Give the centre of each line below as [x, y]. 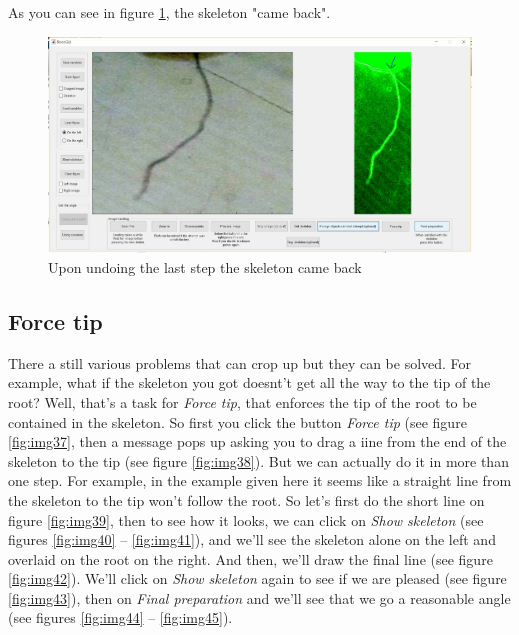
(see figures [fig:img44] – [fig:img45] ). [120, 617]
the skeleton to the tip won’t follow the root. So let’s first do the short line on [246, 499]
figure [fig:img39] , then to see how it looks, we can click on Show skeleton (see [246, 519]
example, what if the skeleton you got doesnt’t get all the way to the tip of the [249, 382]
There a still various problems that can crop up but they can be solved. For [240, 362]
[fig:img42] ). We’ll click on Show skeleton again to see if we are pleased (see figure [257, 578]
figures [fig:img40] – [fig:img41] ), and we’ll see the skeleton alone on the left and [252, 539]
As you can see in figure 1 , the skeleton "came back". [169, 12]
